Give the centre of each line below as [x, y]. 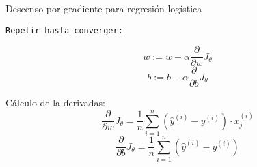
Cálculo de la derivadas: [55, 103]
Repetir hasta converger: [64, 30]
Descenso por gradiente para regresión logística [104, 8]
